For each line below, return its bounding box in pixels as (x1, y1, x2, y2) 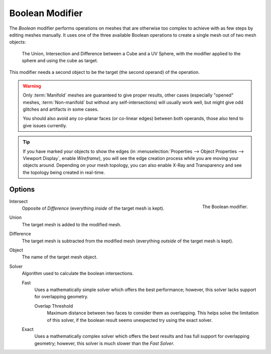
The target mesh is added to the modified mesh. (22, 221, 121, 227)
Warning (23, 83, 41, 89)
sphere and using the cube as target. (22, 58, 98, 64)
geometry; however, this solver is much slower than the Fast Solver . (34, 340, 175, 346)
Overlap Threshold (34, 303, 73, 309)
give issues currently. (23, 122, 67, 128)
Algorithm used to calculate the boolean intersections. (22, 271, 134, 277)
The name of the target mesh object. (22, 254, 98, 260)
